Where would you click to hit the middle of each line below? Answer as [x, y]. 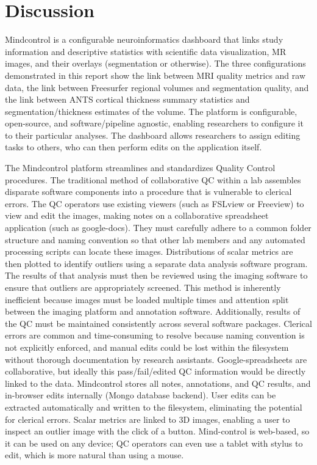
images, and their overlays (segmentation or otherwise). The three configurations [155, 63]
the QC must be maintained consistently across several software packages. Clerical [158, 323]
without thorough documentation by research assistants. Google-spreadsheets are [156, 359]
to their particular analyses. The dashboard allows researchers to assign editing [153, 135]
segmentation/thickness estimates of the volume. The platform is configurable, [151, 111]
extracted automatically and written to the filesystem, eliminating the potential [154, 407]
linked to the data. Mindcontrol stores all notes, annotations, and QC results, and [158, 383]
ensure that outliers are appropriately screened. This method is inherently [143, 287]
